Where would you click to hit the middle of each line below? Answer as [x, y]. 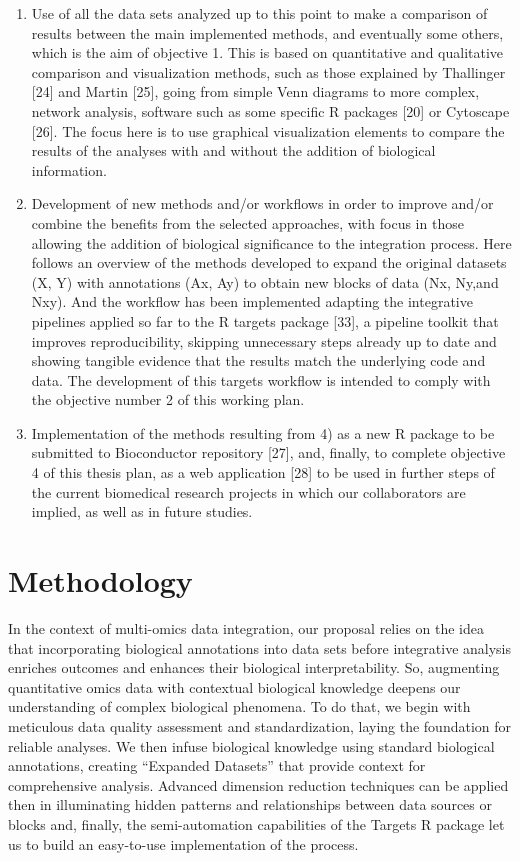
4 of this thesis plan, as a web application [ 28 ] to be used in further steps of [263, 472]
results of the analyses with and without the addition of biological [233, 150]
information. [69, 169]
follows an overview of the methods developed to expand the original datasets [269, 262]
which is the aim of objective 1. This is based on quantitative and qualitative [267, 52]
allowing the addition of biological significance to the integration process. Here [271, 242]
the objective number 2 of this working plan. [168, 399]
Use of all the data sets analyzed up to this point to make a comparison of [259, 13]
